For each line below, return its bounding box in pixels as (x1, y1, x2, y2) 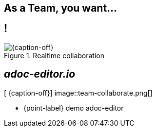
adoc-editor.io (4, 68, 76, 81)
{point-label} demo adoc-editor (23, 103, 124, 112)
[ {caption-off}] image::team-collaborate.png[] (4, 88, 153, 97)
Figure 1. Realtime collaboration (4, 51, 104, 60)
